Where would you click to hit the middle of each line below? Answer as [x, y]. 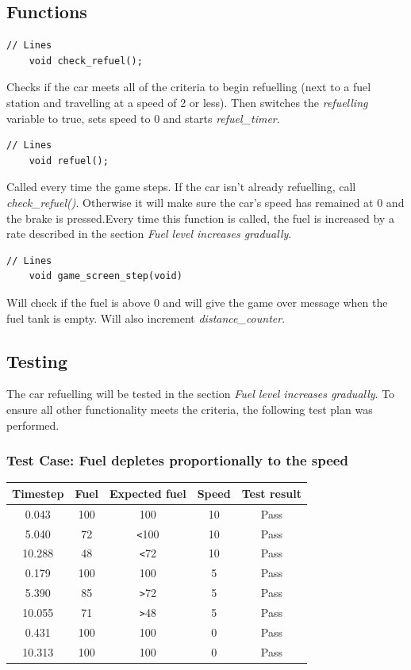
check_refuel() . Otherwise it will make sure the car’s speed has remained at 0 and [205, 202]
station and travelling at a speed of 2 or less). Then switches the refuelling [187, 102]
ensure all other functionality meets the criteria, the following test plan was [190, 409]
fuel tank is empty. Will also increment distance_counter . [146, 318]
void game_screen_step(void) [106, 276]
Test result [271, 493]
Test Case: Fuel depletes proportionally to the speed [177, 460]
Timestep [38, 493]
